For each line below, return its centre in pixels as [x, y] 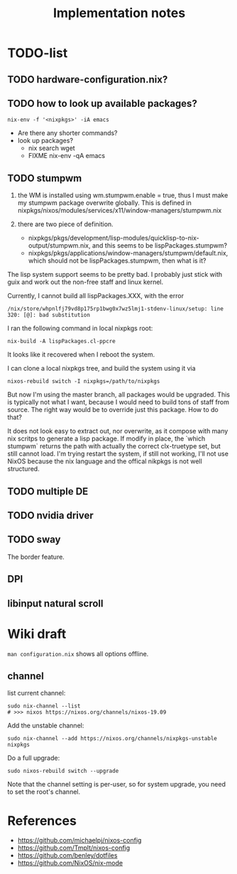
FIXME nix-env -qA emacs [66, 156]
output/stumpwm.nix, [59, 246]
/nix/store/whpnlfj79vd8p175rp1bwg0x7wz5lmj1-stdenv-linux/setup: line [115, 309]
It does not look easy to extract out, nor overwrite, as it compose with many [118, 431]
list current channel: [37, 693]
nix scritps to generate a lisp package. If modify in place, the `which [106, 438]
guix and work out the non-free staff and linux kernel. [86, 282]
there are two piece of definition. [65, 224]
